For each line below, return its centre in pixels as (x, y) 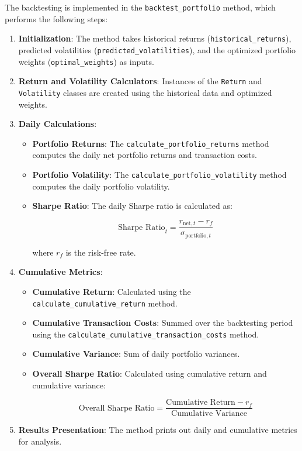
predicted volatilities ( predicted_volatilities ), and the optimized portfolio (157, 49)
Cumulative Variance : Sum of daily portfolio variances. (136, 354)
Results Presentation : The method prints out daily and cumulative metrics (158, 430)
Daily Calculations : (58, 124)
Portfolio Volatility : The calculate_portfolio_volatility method (159, 174)
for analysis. (40, 441)
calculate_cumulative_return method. (105, 303)
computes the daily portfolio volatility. (101, 186)
